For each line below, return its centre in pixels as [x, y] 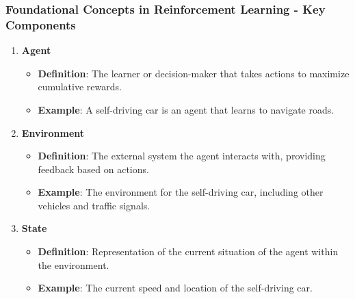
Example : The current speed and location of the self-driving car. [175, 288]
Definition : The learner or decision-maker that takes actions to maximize [194, 73]
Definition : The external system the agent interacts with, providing [182, 156]
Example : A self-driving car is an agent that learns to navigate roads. [186, 109]
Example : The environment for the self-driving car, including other [181, 192]
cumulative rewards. [80, 87]
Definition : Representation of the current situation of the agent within [188, 251]
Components [41, 24]
